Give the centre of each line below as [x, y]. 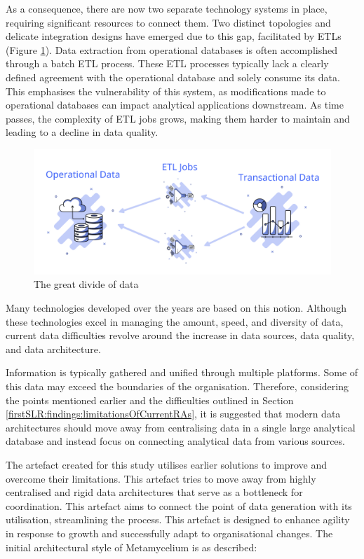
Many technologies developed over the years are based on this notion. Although [176, 308]
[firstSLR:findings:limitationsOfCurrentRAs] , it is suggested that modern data [173, 414]
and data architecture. [53, 348]
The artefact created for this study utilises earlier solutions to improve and [167, 464]
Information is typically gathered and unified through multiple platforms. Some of [182, 372]
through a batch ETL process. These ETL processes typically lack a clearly [167, 63]
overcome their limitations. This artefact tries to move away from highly [161, 478]
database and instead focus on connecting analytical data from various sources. [175, 441]
